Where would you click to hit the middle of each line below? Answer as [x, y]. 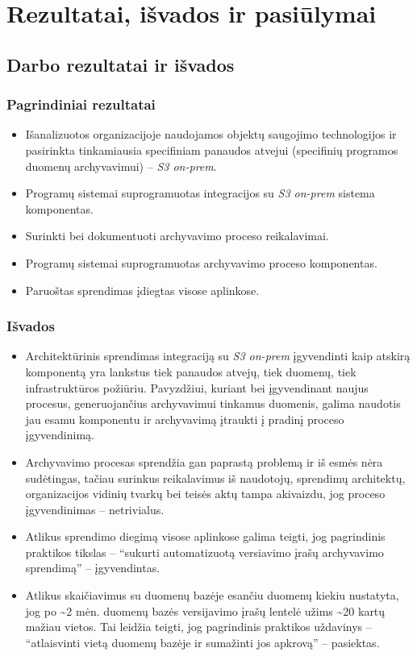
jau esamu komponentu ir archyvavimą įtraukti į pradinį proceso [185, 419]
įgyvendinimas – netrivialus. [95, 509]
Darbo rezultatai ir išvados [121, 64]
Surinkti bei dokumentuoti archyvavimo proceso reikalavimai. [177, 236]
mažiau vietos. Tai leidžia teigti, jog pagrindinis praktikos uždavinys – [198, 627]
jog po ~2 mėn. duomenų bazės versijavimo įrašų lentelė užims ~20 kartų [205, 610]
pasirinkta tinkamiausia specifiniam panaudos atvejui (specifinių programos [212, 149]
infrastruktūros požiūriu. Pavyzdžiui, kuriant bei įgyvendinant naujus [197, 387]
